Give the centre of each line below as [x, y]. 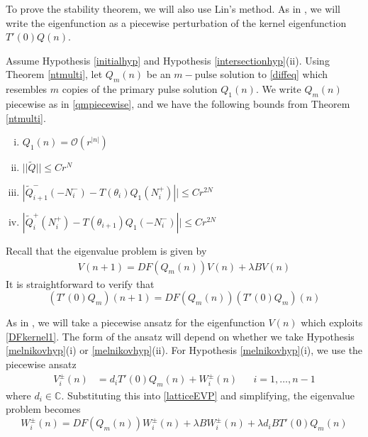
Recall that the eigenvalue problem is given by [106, 250]
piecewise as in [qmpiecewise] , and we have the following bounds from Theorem [178, 103]
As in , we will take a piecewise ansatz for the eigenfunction [135, 322]
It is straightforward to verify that [80, 283]
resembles [27, 89]
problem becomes [43, 409]
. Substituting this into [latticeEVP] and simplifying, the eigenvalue [208, 395]
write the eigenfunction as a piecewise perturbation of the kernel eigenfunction [176, 22]
